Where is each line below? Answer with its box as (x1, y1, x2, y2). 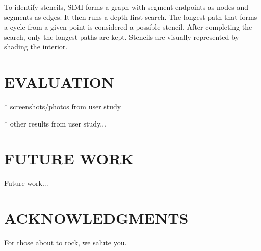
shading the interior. (4, 41, 68, 52)
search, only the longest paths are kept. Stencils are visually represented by (4, 31, 239, 42)
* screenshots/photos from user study (4, 101, 121, 112)
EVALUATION (4, 71, 115, 92)
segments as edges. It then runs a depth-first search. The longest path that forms (4, 11, 257, 22)
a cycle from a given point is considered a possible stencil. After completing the (4, 21, 252, 32)
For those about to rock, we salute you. (4, 237, 127, 248)
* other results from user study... (4, 118, 106, 129)
